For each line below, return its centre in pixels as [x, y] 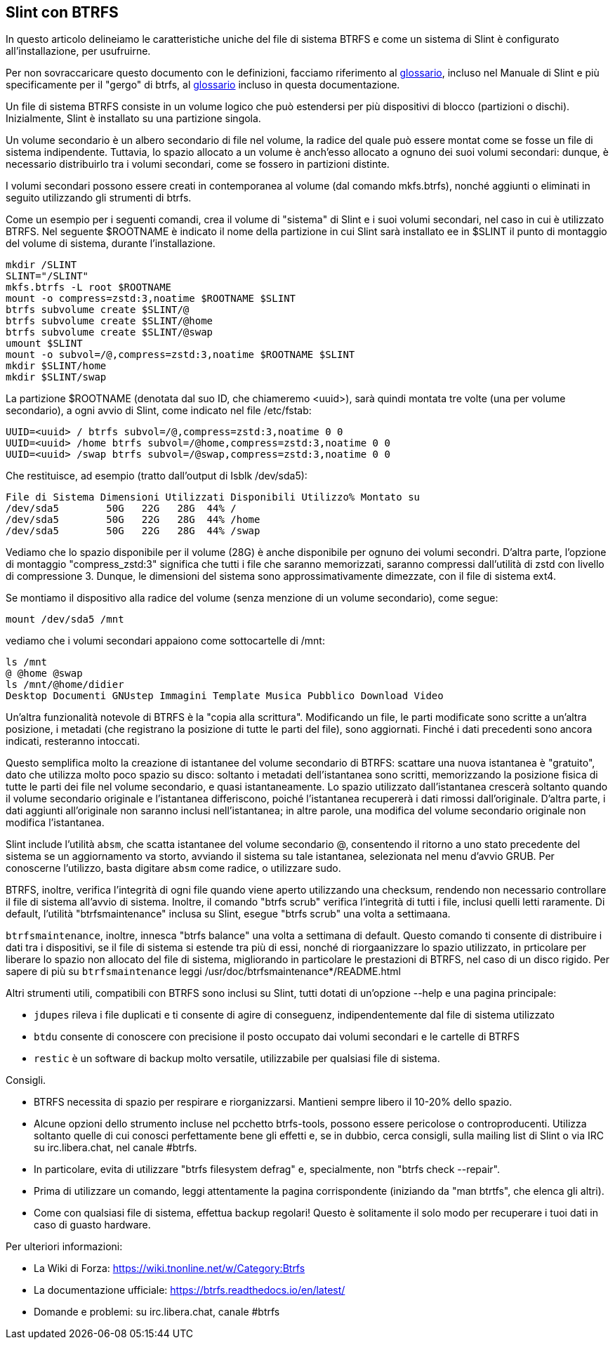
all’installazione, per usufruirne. [78, 51]
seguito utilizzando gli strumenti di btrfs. [99, 198]
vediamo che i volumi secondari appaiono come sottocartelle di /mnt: [165, 641]
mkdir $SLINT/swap [56, 377]
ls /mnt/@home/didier [65, 685]
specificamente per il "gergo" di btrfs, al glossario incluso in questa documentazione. [203, 85]
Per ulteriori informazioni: [64, 1247]
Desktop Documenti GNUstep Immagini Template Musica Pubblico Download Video [225, 696]
